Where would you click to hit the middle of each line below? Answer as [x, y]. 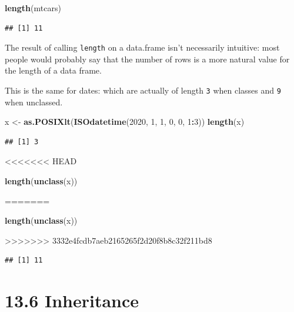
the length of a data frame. [53, 70]
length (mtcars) [33, 8]
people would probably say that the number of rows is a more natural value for [147, 59]
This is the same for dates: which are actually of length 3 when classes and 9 [143, 90]
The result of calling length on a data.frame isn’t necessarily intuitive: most [142, 47]
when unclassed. [34, 102]
